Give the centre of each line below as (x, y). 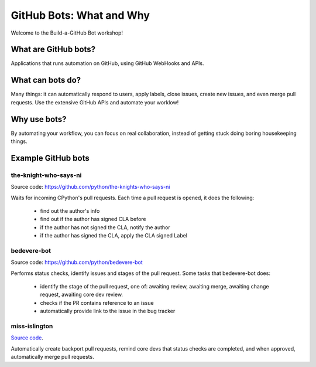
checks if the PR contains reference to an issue (97, 303)
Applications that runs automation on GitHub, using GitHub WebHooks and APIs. (107, 63)
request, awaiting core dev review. (81, 295)
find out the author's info (70, 210)
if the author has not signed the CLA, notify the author (105, 227)
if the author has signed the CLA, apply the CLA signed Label (114, 236)
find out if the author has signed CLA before (93, 219)
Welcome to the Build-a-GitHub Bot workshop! (67, 33)
